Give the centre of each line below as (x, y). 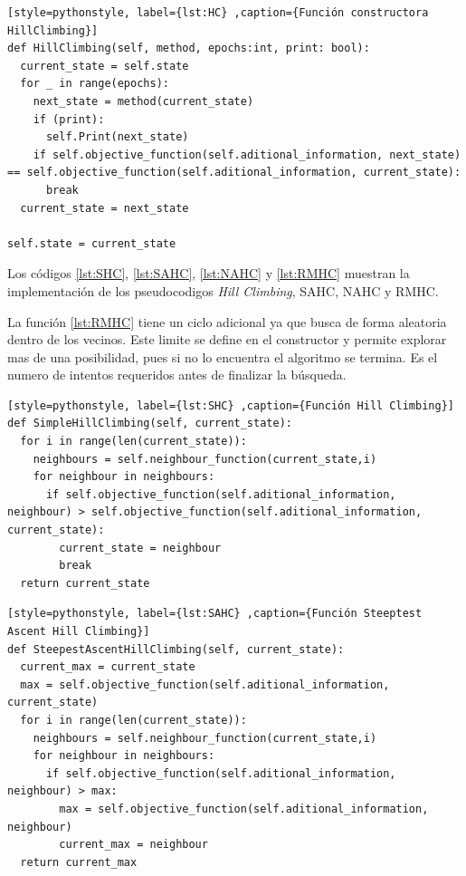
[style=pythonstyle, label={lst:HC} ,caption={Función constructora (218, 13)
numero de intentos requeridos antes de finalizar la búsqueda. (177, 375)
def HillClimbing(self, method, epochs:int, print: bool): (189, 48)
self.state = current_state (92, 243)
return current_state (85, 583)
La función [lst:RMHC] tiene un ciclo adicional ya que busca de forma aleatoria (227, 321)
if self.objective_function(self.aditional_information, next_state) (247, 154)
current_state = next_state (105, 208)
